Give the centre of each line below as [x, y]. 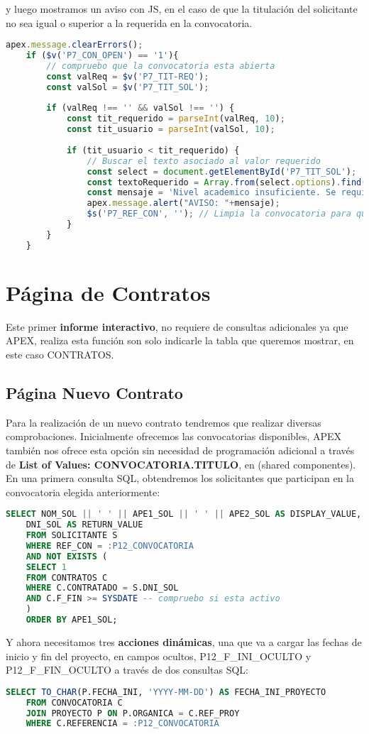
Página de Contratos [108, 292]
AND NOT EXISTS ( [67, 556]
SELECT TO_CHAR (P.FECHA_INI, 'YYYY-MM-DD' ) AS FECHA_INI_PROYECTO [166, 692]
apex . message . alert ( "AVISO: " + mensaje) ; [183, 203]
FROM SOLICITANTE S [72, 536]
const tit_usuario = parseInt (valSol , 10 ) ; [171, 130]
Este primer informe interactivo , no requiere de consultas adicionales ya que [177, 326]
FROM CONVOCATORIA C [74, 702]
